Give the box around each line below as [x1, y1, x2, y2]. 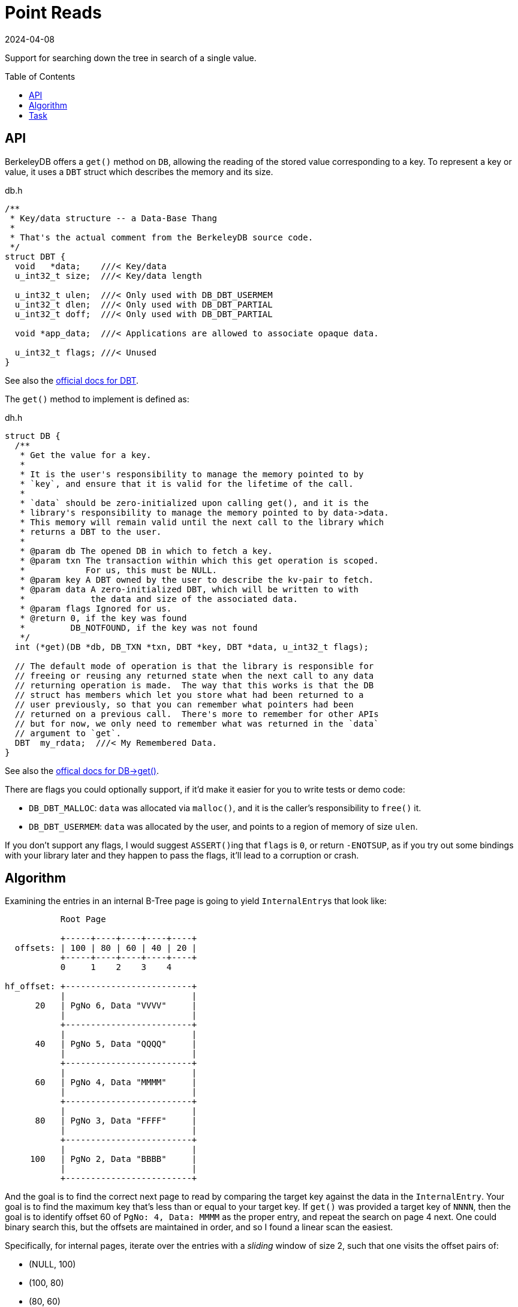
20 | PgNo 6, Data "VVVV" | [35, 1001, 197, 1011]
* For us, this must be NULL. [20, 565, 218, 575]
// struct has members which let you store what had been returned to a [14, 689, 364, 700]
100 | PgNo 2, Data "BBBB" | [30, 1154, 197, 1164]
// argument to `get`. [14, 728, 121, 738]
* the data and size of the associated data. [20, 594, 298, 604]
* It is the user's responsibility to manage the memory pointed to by [20, 469, 364, 479]
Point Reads [5, 2, 102, 23]
